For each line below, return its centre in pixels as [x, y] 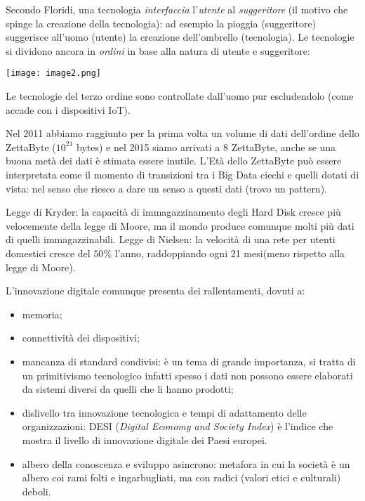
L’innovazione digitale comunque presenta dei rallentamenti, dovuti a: [155, 291]
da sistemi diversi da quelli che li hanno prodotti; [128, 389]
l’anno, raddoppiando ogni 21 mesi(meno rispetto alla [230, 253]
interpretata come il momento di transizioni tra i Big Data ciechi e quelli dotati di [182, 174]
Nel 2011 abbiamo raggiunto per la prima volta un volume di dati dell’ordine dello [182, 133]
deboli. [36, 491]
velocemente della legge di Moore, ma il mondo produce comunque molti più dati [180, 225]
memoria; [42, 314]
